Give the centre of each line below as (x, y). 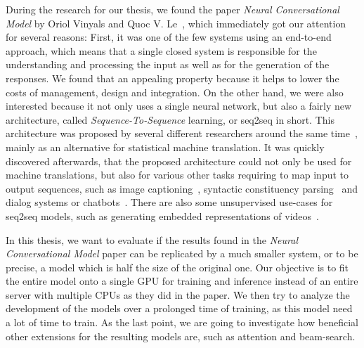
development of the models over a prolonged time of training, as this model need (179, 308)
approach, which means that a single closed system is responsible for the (161, 50)
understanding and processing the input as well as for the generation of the (168, 64)
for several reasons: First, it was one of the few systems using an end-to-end (169, 37)
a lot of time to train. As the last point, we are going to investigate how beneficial (182, 322)
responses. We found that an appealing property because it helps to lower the (173, 78)
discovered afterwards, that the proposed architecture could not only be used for (179, 161)
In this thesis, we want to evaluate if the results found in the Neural (152, 239)
